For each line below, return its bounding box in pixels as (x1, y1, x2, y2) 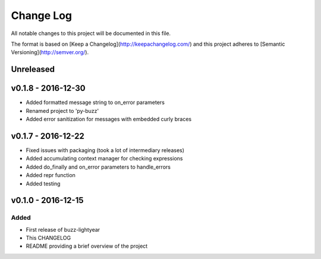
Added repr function (26, 172, 75, 179)
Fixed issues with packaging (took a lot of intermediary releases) (26, 146, 184, 154)
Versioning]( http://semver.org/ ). (11, 49, 89, 56)
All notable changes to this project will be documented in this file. (11, 30, 171, 37)
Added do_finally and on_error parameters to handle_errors (26, 163, 171, 170)
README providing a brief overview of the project (26, 242, 148, 249)
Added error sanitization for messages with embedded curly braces (26, 116, 192, 123)
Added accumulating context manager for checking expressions (26, 155, 183, 162)
